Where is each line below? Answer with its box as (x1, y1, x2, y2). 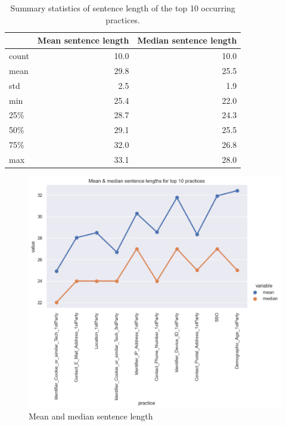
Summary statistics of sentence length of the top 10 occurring (10, 2, 235, 14)
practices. (105, 13, 141, 26)
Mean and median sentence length (29, 410, 153, 422)
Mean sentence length (37, 34, 129, 47)
